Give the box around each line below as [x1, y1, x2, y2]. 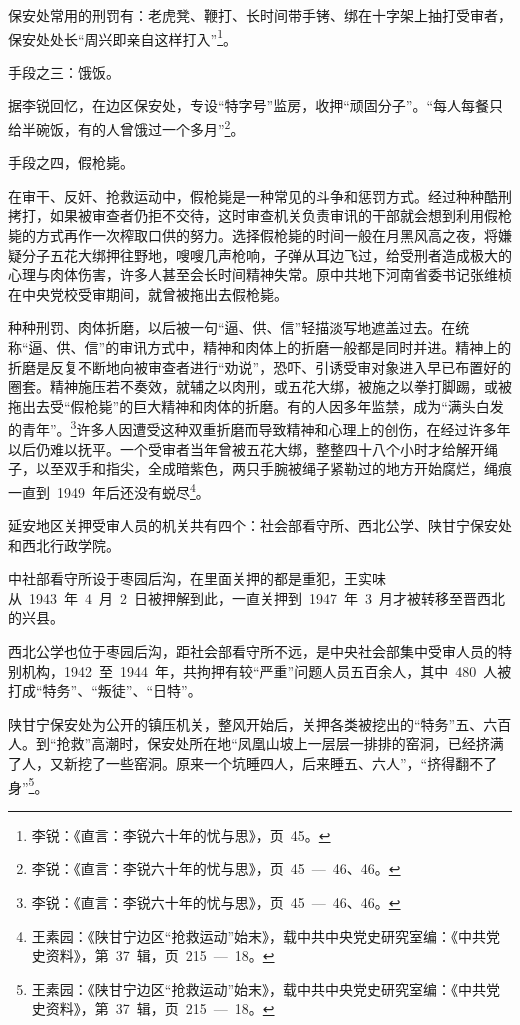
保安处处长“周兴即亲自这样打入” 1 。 [8, 25, 238, 49]
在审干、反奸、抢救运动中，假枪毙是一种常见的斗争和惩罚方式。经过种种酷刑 [8, 185, 512, 206]
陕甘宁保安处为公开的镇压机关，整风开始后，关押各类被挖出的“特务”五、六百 [8, 713, 512, 734]
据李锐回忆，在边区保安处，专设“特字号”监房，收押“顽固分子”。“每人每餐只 [8, 95, 504, 116]
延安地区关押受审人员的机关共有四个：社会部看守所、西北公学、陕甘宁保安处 [8, 515, 512, 536]
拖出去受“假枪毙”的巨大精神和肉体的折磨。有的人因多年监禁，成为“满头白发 [8, 395, 504, 416]
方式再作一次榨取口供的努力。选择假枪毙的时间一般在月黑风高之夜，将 [35, 225, 498, 246]
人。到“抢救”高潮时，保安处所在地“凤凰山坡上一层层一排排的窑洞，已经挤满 [8, 733, 504, 754]
